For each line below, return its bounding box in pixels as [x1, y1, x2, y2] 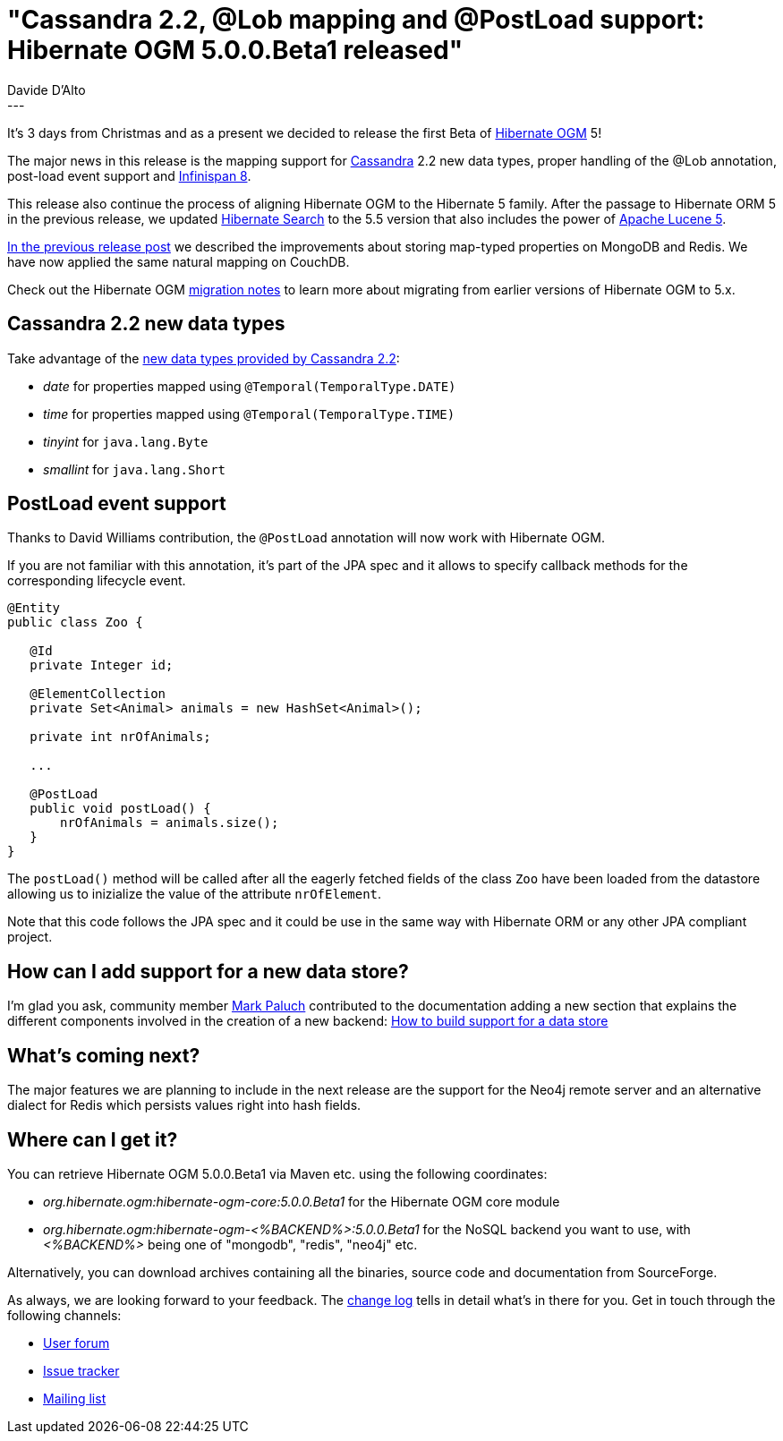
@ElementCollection [30, 686, 166, 702]
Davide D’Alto [7, 81, 86, 98]
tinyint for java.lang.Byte [43, 433, 209, 449]
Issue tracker [43, 1362, 120, 1378]
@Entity [7, 601, 61, 616]
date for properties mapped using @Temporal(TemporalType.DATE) [43, 378, 456, 394]
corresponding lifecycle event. [7, 573, 186, 589]
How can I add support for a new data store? [7, 959, 409, 983]
